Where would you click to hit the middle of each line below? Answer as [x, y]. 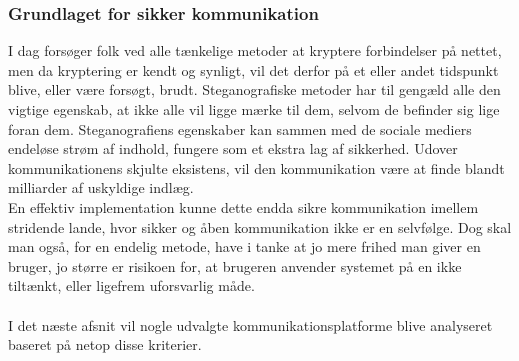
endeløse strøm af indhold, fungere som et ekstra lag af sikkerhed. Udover [233, 148]
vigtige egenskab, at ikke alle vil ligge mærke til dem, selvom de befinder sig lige [254, 109]
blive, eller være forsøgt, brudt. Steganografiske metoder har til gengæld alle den [254, 89]
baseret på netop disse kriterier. [105, 344]
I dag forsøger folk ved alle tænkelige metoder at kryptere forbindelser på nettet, [255, 50]
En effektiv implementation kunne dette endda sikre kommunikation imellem [243, 206]
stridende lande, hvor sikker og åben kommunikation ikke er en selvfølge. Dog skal [260, 226]
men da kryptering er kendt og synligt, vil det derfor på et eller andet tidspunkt [253, 69]
